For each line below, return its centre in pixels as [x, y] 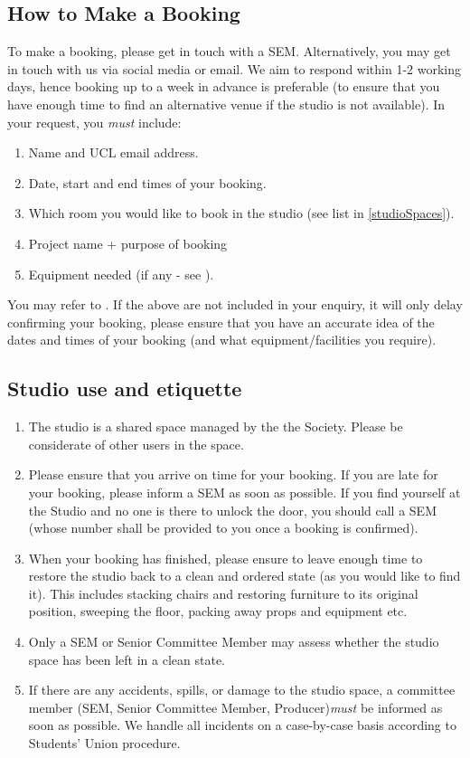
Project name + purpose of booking [128, 243]
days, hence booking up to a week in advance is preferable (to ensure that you [224, 86]
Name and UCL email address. [113, 152]
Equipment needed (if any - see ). [121, 274]
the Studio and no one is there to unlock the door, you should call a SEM [232, 510]
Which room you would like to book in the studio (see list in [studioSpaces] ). [241, 213]
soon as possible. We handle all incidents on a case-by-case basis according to [242, 725]
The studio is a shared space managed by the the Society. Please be [216, 426]
